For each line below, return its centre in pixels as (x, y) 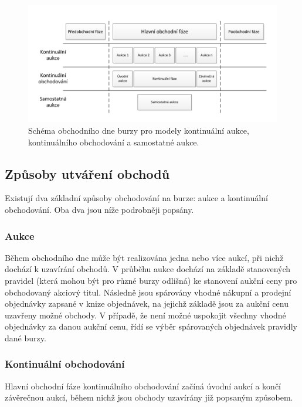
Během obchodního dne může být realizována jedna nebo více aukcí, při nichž (144, 257)
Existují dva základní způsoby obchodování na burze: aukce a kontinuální (136, 198)
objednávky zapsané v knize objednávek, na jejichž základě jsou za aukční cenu (147, 303)
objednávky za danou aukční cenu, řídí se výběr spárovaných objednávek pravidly (151, 326)
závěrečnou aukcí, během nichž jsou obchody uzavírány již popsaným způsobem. (149, 397)
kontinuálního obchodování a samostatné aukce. (114, 142)
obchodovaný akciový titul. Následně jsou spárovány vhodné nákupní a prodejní (148, 292)
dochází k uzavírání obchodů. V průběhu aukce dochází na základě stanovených (148, 269)
